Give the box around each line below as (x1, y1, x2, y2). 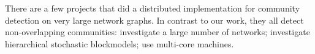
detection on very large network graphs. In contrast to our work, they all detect (5, 13, 304, 26)
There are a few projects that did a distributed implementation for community (5, 2, 300, 14)
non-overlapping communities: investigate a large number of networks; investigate (5, 25, 310, 38)
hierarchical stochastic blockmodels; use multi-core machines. (5, 37, 234, 50)
